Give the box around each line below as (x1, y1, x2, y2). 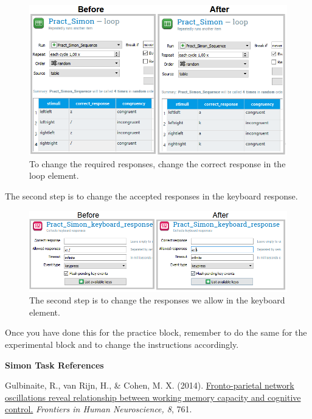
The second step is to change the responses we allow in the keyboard (29, 294, 285, 306)
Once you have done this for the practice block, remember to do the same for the (5, 326, 307, 339)
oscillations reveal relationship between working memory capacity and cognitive (5, 390, 301, 403)
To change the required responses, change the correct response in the (29, 157, 286, 170)
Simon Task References (5, 358, 104, 371)
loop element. (29, 169, 79, 182)
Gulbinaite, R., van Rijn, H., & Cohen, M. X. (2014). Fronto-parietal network (5, 379, 294, 392)
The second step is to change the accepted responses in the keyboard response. (5, 190, 298, 203)
